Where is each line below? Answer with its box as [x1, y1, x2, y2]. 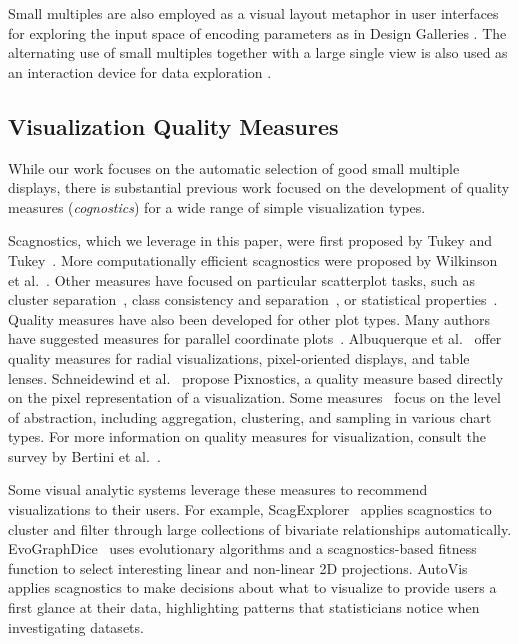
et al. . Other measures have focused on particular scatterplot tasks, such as [8, 269, 476, 290]
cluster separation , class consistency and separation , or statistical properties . [8, 289, 498, 310]
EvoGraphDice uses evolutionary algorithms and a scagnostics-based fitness [8, 538, 477, 559]
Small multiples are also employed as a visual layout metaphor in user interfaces [8, 3, 499, 23]
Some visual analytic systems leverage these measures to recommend [8, 479, 428, 500]
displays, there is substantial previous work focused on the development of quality [8, 177, 510, 198]
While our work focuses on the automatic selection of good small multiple [8, 157, 460, 178]
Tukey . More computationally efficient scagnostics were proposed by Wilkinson [8, 249, 498, 270]
